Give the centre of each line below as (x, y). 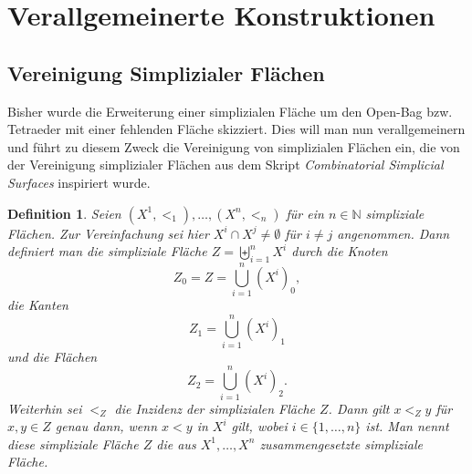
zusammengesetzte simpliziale (341, 443)
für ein (305, 213)
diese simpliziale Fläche (73, 443)
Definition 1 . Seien (64, 213)
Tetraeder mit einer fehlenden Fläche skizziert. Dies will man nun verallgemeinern (236, 129)
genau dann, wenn (106, 426)
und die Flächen (52, 356)
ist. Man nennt (407, 426)
